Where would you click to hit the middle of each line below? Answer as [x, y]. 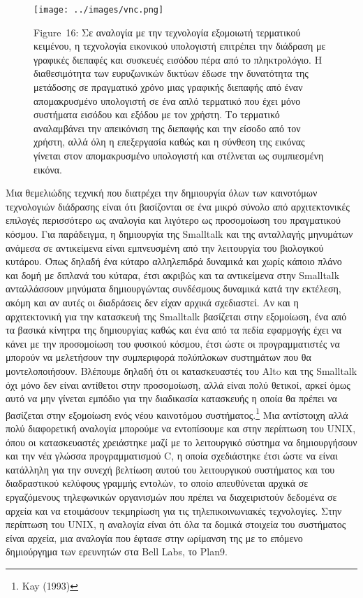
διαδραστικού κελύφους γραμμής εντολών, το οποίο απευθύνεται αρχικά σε [157, 483]
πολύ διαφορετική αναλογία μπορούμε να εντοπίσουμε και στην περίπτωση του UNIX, [181, 428]
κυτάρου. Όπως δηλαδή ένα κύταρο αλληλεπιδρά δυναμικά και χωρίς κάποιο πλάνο [174, 261]
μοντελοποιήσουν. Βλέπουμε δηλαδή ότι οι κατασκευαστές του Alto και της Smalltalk [181, 370]
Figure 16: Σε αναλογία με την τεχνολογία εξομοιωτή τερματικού [167, 32]
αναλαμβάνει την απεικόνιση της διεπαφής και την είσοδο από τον [167, 128]
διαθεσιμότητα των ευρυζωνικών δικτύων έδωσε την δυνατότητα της [171, 73]
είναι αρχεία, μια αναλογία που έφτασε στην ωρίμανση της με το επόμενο [154, 538]
